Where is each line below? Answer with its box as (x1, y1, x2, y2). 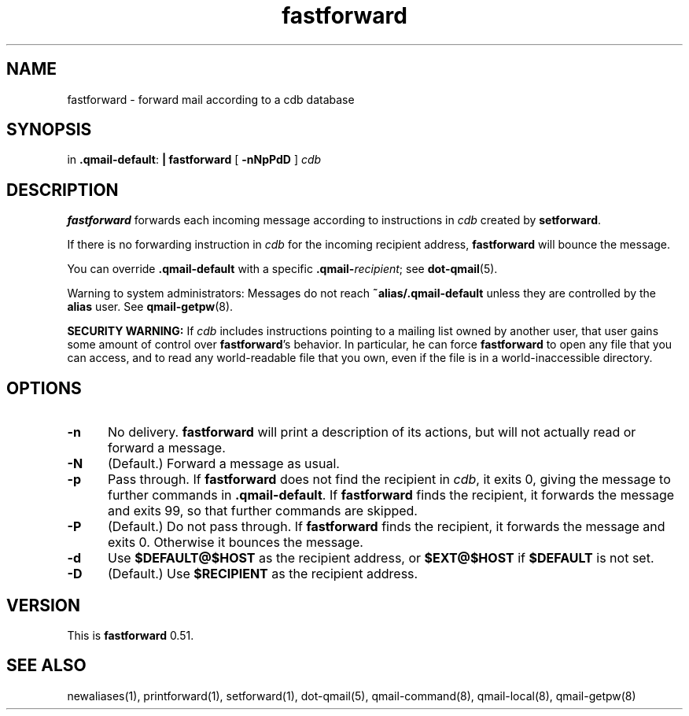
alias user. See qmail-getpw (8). (67, 300, 234, 314)
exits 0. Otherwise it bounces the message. (107, 534, 363, 551)
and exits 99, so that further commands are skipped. (107, 503, 418, 519)
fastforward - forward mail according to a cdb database (67, 92, 355, 106)
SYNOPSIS (6, 120, 92, 140)
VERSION (6, 595, 81, 615)
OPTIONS (6, 378, 82, 398)
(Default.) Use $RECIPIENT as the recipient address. (107, 566, 418, 582)
